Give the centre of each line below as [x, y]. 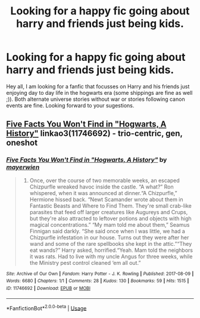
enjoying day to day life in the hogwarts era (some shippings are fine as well [99, 92]
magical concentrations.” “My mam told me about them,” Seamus [110, 224]
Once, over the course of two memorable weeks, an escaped [104, 180]
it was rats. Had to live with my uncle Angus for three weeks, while [111, 256]
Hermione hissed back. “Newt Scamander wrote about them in [106, 199]
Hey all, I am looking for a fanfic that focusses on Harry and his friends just [98, 86]
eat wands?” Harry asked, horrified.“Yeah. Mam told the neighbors [111, 250]
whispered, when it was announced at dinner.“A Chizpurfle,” [103, 193]
